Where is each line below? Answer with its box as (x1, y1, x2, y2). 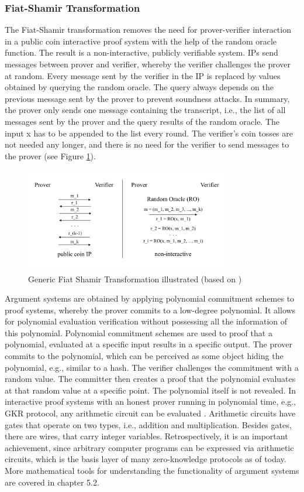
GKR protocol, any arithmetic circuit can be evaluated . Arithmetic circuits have (5, 407, 296, 419)
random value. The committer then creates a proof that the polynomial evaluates (5, 373, 296, 385)
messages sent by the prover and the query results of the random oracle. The (5, 115, 280, 127)
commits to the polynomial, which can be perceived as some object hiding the (5, 350, 284, 362)
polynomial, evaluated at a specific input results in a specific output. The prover (5, 338, 292, 350)
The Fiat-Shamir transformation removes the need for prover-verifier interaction (5, 23, 291, 36)
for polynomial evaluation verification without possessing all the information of (5, 315, 288, 327)
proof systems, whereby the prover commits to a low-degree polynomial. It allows (5, 303, 296, 316)
